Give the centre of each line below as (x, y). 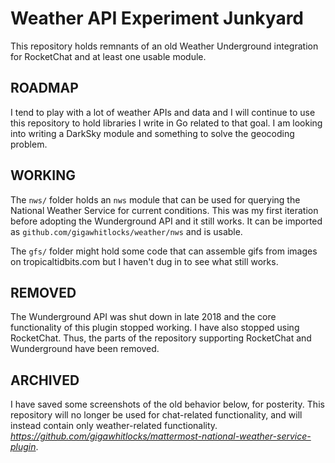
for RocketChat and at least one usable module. (108, 56)
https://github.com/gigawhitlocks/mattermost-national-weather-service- (161, 436)
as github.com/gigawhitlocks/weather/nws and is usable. (126, 231)
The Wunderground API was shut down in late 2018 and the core (143, 317)
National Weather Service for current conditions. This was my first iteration (164, 210)
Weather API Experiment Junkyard (157, 18)
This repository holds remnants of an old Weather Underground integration (164, 46)
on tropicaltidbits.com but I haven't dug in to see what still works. (144, 261)
